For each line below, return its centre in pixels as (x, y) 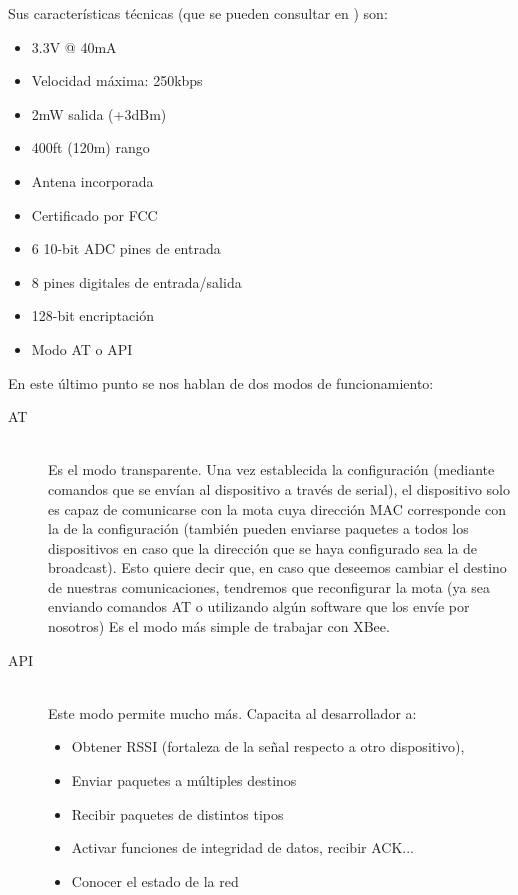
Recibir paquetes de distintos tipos (177, 813)
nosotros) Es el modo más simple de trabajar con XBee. (219, 626)
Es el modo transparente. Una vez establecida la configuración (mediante (271, 469)
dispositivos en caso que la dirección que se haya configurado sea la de (263, 547)
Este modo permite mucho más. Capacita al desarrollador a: (232, 712)
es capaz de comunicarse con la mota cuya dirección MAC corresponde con (277, 508)
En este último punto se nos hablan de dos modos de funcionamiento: (221, 382)
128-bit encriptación (92, 315)
